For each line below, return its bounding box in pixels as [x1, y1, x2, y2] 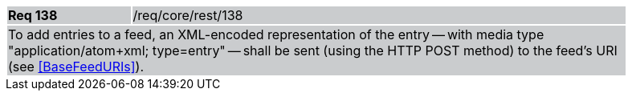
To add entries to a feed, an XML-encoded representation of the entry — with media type [8, 26, 544, 42]
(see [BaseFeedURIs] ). [8, 59, 144, 75]
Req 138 [8, 7, 58, 23]
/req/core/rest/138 [133, 7, 243, 23]
